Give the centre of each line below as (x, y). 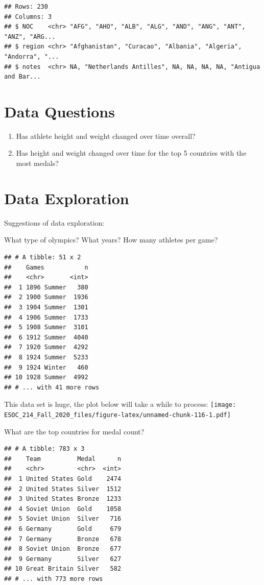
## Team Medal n (63, 459)
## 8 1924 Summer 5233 (46, 357)
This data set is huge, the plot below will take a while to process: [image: (120, 404)
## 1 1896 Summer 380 (46, 287)
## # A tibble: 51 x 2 (43, 257)
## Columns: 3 (28, 17)
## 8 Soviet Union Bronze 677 (63, 549)
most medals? (37, 163)
